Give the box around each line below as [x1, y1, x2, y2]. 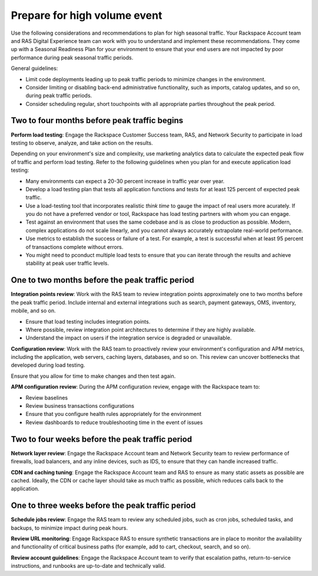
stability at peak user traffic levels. [25, 259, 109, 267]
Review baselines [25, 394, 68, 401]
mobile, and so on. [11, 307, 56, 314]
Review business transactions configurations [25, 402, 135, 409]
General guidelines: [11, 65, 58, 72]
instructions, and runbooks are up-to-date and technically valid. [11, 562, 166, 570]
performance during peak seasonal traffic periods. [11, 54, 134, 61]
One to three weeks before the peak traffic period [11, 501, 196, 511]
